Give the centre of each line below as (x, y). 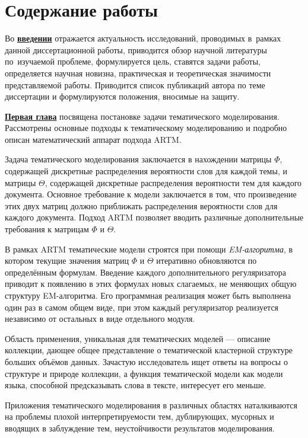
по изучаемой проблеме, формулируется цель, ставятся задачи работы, (133, 61)
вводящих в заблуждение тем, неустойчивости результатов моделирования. (140, 428)
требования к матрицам (47, 229)
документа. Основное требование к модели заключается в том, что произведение (151, 194)
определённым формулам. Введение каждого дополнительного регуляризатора (145, 272)
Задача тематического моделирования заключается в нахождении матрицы (138, 159)
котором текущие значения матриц (67, 260)
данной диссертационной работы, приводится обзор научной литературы (136, 49)
